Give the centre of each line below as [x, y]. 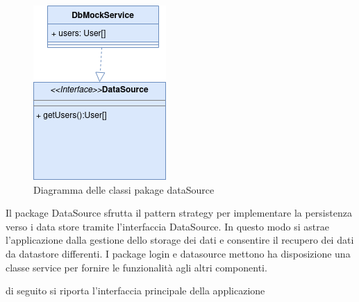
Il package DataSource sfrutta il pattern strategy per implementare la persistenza [179, 213]
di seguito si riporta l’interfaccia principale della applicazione [135, 291]
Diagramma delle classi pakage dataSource [124, 189]
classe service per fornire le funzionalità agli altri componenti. [136, 267]
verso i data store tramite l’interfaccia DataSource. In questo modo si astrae [167, 226]
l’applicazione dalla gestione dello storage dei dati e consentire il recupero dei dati [180, 240]
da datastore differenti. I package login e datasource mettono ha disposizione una [178, 253]
